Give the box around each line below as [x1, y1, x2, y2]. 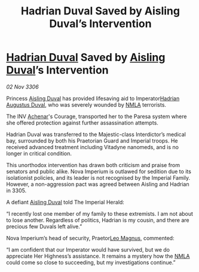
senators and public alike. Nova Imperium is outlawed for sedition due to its [6, 168, 191, 175]
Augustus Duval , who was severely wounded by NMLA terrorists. [6, 101, 166, 108]
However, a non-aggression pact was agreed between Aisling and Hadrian [6, 180, 189, 188]
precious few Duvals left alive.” [6, 223, 82, 230]
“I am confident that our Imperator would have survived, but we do [6, 246, 170, 253]
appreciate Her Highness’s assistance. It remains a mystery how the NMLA [6, 252, 190, 259]
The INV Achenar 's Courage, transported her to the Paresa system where [6, 113, 187, 120]
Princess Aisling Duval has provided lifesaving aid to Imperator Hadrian [6, 95, 180, 102]
